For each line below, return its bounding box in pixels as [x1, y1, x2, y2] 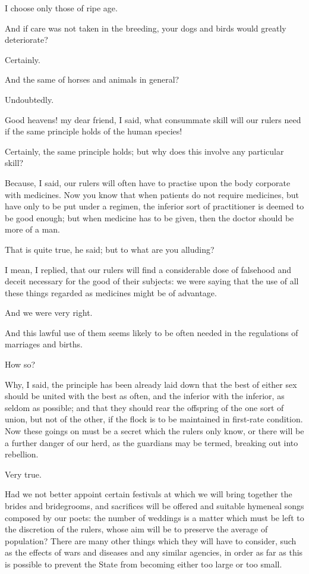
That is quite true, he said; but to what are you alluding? [5, 243, 215, 255]
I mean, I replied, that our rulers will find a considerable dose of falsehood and [5, 263, 291, 275]
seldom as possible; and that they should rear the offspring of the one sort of [5, 401, 284, 413]
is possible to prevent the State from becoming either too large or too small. [5, 557, 282, 570]
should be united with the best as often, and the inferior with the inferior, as [5, 390, 285, 402]
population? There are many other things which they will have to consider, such [5, 534, 297, 547]
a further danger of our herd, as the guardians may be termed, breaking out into [5, 436, 298, 448]
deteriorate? [5, 33, 48, 46]
